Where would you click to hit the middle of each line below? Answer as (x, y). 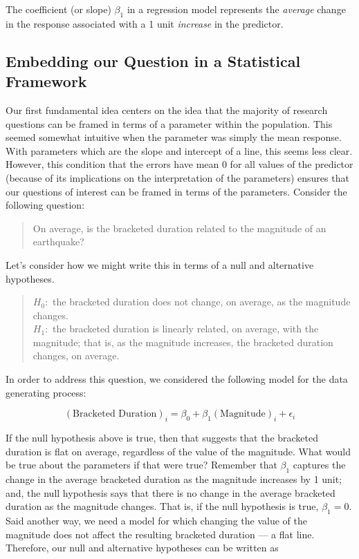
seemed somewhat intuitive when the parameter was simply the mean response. (174, 137)
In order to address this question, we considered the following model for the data (177, 379)
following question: (45, 205)
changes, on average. (76, 356)
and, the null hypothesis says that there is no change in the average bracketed (171, 492)
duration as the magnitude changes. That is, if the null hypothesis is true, (162, 506)
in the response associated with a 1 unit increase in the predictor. (145, 23)
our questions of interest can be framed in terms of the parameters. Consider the (176, 191)
